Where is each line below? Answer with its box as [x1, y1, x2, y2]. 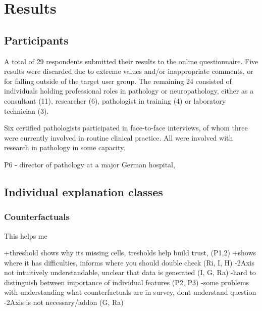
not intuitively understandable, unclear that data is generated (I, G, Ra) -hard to [4, 267, 256, 278]
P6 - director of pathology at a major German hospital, [4, 159, 175, 169]
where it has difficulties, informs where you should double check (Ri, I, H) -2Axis [4, 257, 255, 268]
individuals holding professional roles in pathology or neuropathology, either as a [4, 85, 254, 96]
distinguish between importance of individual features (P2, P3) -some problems [4, 277, 249, 287]
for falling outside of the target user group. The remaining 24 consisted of [4, 75, 232, 86]
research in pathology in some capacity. [4, 142, 126, 153]
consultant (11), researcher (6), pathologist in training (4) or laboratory [4, 95, 226, 106]
